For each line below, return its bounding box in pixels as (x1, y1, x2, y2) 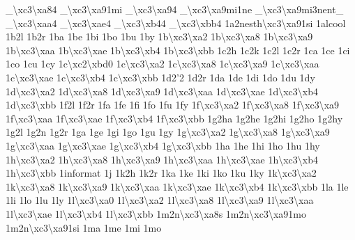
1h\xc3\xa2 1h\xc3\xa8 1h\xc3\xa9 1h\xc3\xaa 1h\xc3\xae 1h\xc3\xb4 (6, 152, 319, 166)
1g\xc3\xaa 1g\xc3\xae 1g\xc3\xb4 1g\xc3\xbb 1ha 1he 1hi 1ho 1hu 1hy (6, 138, 320, 152)
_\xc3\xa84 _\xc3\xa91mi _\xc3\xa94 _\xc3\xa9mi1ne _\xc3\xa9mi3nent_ (6, 2, 344, 16)
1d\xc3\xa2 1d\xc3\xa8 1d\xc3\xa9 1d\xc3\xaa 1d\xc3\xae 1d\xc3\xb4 (6, 83, 319, 98)
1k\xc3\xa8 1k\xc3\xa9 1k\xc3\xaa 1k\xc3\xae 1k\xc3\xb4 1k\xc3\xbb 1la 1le (6, 179, 349, 193)
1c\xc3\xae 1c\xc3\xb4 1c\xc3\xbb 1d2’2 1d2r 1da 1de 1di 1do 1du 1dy (6, 70, 315, 84)
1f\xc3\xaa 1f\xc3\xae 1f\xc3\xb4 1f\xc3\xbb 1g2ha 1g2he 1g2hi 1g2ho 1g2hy (6, 111, 343, 125)
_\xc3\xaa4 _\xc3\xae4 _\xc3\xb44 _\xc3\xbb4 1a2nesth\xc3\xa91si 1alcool (6, 15, 346, 30)
